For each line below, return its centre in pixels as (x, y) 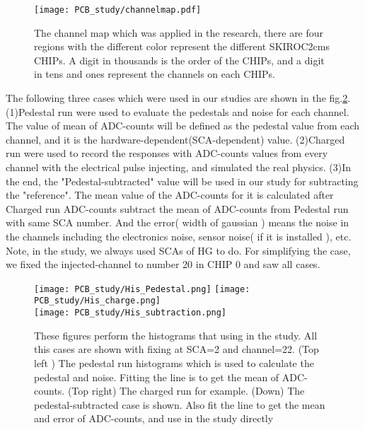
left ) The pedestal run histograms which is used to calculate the (174, 362)
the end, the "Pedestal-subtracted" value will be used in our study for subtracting (182, 181)
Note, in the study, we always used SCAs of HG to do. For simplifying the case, (178, 250)
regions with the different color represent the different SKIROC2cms (182, 46)
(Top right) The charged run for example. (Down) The (186, 391)
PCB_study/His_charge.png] (97, 301)
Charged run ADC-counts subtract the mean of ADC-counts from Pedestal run (177, 208)
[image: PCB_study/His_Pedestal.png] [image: (142, 289)
